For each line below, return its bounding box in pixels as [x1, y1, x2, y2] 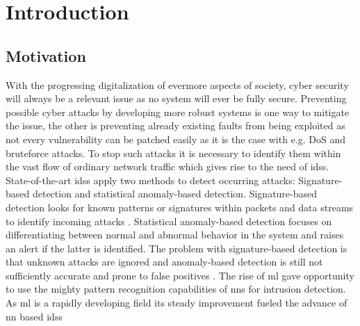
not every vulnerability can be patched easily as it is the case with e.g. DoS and [6, 131, 346, 146]
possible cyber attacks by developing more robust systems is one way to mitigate [6, 104, 350, 119]
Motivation [6, 44, 86, 66]
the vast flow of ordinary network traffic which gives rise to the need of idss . [6, 159, 329, 174]
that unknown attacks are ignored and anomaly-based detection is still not [6, 254, 323, 269]
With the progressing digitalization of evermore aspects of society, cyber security [6, 77, 349, 92]
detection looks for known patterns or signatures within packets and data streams [6, 199, 354, 214]
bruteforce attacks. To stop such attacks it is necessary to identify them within [6, 145, 341, 160]
